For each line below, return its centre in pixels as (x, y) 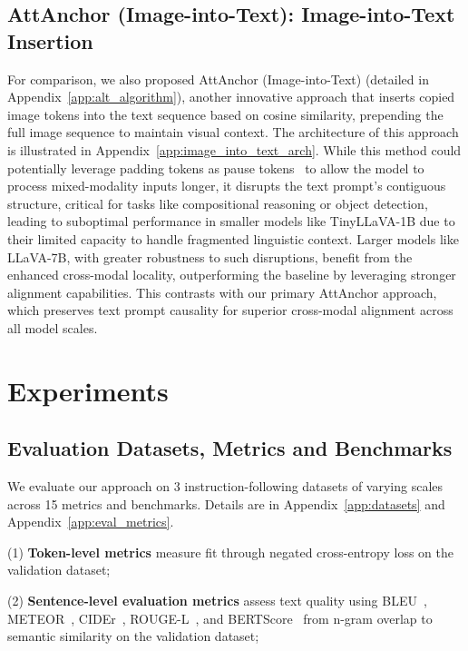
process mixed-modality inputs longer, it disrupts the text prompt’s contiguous (227, 186)
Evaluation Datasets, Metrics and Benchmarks (230, 448)
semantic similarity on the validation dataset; (133, 636)
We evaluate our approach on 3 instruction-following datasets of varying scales (225, 486)
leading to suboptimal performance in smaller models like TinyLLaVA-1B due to (231, 221)
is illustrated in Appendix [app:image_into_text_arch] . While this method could (234, 149)
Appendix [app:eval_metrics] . (91, 522)
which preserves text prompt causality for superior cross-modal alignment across (230, 310)
